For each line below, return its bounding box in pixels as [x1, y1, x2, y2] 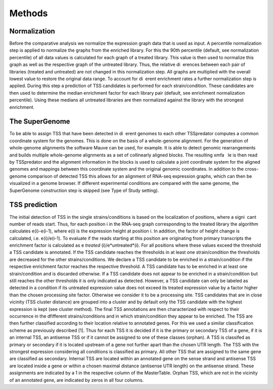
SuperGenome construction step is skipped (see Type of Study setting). [9, 187, 159, 193]
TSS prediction [9, 201, 58, 209]
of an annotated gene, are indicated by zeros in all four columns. [9, 377, 144, 383]
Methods [9, 8, 48, 19]
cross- [245, 166, 259, 172]
